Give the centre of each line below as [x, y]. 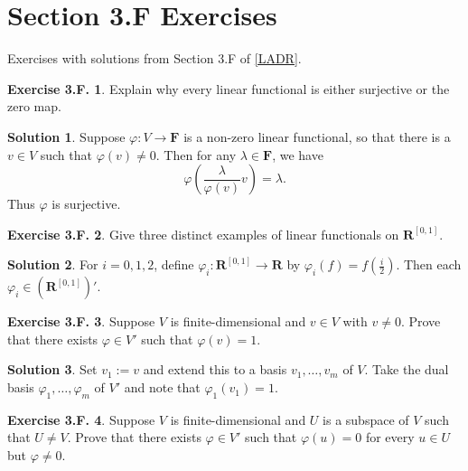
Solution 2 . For [53, 264]
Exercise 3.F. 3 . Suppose [81, 321]
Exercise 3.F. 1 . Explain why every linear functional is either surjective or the [229, 88]
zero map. [34, 106]
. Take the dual [407, 369]
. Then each [429, 264]
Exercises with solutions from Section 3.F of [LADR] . [154, 58]
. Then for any [196, 154]
